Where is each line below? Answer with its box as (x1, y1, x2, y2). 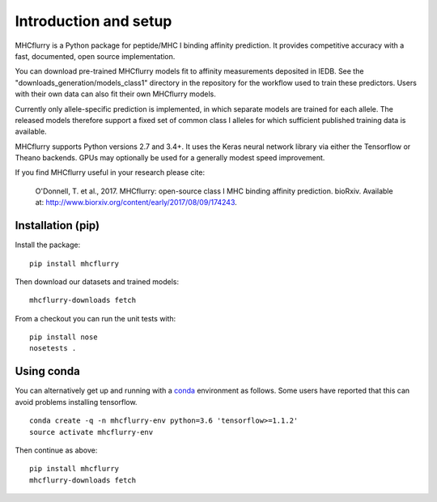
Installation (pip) (15, 219, 100, 232)
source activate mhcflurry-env (29, 428, 154, 436)
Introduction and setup (15, 12, 172, 30)
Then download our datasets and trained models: (15, 276, 180, 287)
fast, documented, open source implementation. (15, 51, 176, 61)
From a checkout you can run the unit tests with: (15, 313, 176, 323)
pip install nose (29, 333, 98, 342)
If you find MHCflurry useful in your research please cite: (15, 168, 206, 177)
